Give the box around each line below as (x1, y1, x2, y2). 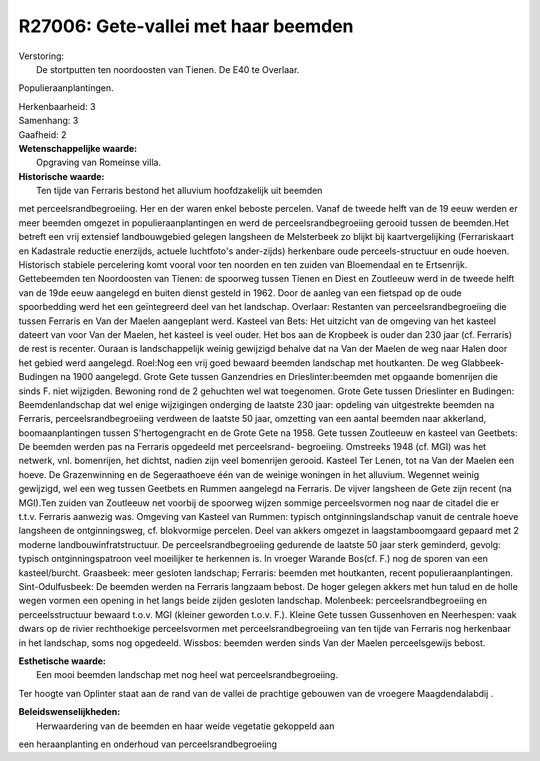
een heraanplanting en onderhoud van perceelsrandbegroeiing (18, 738, 278, 750)
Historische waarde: (18, 170, 105, 182)
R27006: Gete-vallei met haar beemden (18, 15, 354, 37)
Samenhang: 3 (18, 115, 79, 127)
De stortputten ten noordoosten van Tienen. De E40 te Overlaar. (36, 63, 300, 75)
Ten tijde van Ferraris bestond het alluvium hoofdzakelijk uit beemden (36, 185, 323, 197)
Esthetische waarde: (18, 655, 107, 667)
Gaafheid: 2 (18, 128, 67, 140)
